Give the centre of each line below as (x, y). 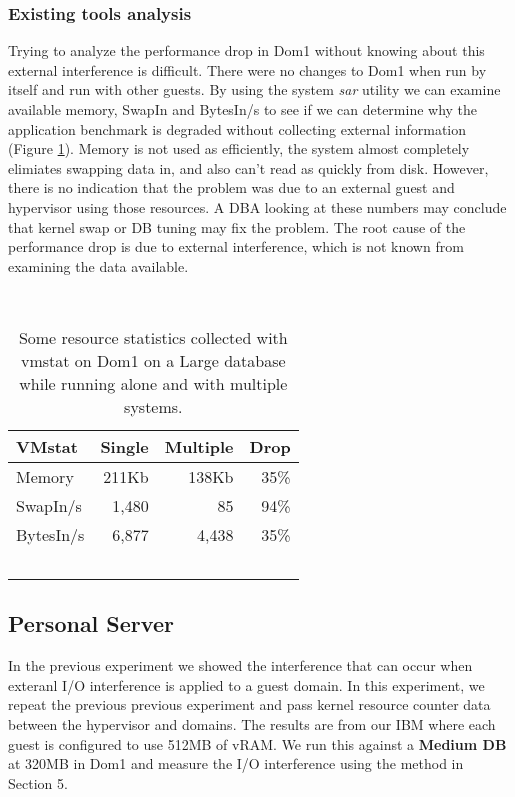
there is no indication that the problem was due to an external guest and (231, 187)
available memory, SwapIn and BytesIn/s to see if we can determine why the (243, 109)
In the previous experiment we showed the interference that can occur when (240, 665)
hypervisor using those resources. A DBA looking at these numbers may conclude (257, 206)
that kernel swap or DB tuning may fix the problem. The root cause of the (237, 226)
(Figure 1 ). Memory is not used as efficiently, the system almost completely (239, 148)
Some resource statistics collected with (153, 337)
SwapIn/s (49, 505)
